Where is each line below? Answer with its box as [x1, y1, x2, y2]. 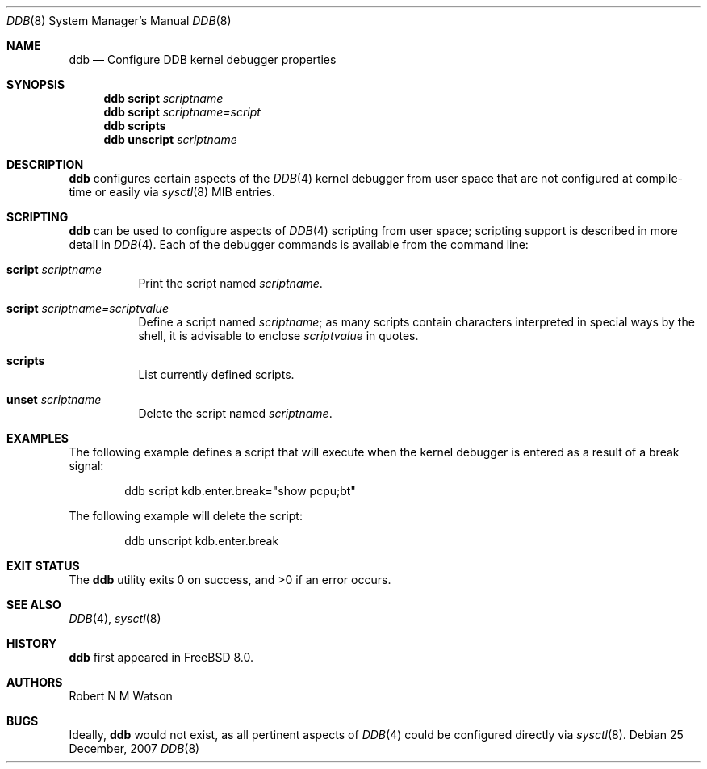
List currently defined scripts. [138, 368, 295, 381]
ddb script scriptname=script [103, 105, 261, 119]
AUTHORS [6, 675, 63, 689]
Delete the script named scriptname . [138, 406, 333, 420]
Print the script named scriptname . [138, 276, 323, 290]
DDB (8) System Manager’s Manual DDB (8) [6, 14, 232, 27]
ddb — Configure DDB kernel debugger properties [69, 53, 337, 66]
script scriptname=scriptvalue [6, 301, 169, 315]
